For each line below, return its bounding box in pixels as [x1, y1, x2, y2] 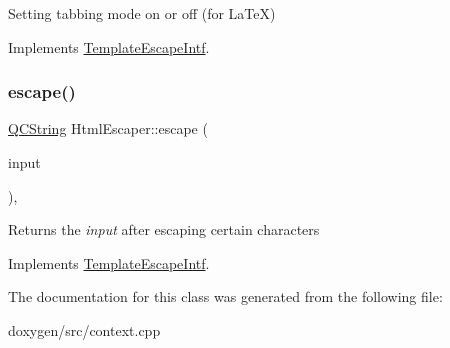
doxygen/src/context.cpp [8, 319, 161, 340]
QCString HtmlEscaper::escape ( [8, 118, 208, 139]
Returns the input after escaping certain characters [8, 219, 320, 240]
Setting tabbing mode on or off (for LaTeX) [8, 3, 276, 23]
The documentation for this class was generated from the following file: [8, 286, 443, 307]
